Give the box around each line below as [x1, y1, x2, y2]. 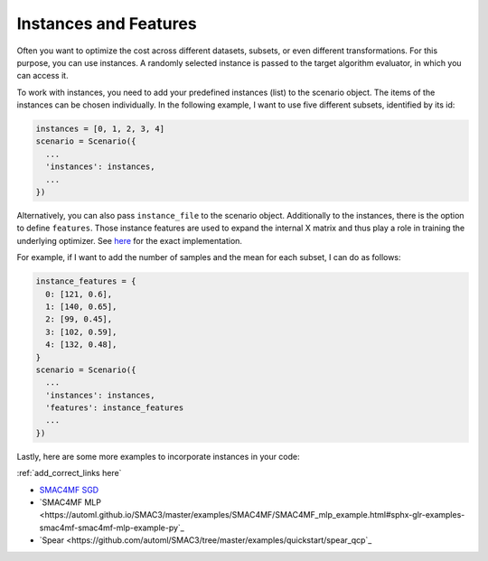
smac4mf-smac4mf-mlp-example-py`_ [39, 522, 185, 533]
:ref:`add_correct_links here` [16, 468, 122, 479]
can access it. [16, 70, 69, 81]
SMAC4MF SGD [39, 484, 99, 495]
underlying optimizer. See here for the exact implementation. [16, 235, 243, 246]
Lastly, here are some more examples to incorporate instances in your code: [16, 451, 300, 462]
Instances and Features [16, 14, 198, 33]
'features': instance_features [45, 403, 184, 413]
